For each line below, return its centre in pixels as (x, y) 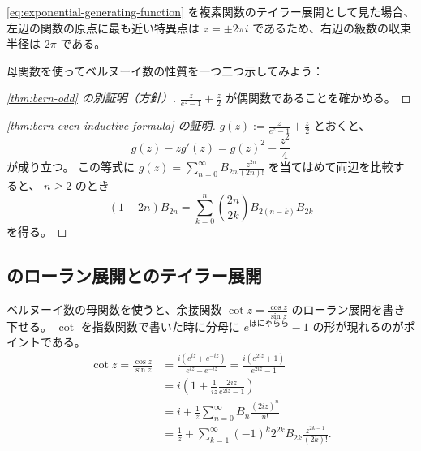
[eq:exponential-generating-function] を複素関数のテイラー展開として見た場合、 (211, 11)
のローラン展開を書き (348, 309)
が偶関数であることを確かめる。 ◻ (318, 98)
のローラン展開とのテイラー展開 (134, 275)
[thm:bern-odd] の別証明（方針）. (92, 98)
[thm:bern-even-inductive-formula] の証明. (111, 125)
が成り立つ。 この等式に (71, 167)
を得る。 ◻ (37, 232)
